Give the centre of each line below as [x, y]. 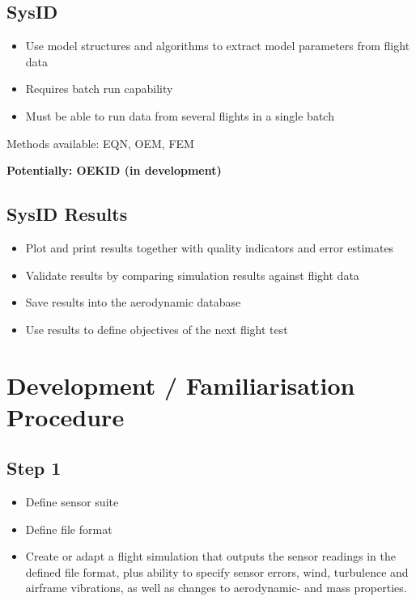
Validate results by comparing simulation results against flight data [192, 275]
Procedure [66, 416]
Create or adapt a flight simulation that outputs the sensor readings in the [210, 556]
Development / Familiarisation [181, 385]
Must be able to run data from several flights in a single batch [180, 115]
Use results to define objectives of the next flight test [157, 329]
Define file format [69, 529]
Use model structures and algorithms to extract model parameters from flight [218, 46]
